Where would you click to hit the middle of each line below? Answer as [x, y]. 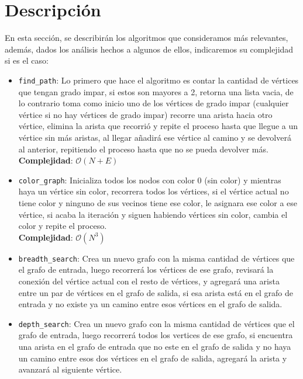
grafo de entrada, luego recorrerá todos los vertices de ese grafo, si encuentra [156, 335]
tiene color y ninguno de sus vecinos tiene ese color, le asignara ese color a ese [158, 202]
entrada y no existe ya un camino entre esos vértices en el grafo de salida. [150, 304]
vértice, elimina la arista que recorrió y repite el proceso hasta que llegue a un [158, 126]
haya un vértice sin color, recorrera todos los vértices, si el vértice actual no [154, 191]
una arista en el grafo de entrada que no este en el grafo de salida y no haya [155, 347]
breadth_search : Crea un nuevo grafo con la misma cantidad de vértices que [156, 258]
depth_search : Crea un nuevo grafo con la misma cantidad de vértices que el [156, 323]
